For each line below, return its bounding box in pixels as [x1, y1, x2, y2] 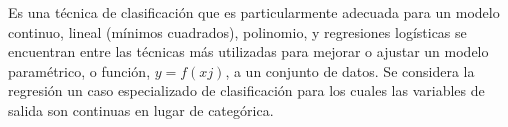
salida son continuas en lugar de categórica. [8, 99, 274, 120]
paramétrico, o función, [8, 60, 151, 81]
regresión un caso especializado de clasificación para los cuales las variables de [8, 80, 485, 101]
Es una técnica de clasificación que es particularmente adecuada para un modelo [8, 2, 500, 22]
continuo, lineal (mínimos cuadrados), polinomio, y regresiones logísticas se [8, 21, 467, 42]
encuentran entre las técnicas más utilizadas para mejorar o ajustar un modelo [8, 41, 489, 62]
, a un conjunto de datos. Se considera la [225, 60, 475, 81]
